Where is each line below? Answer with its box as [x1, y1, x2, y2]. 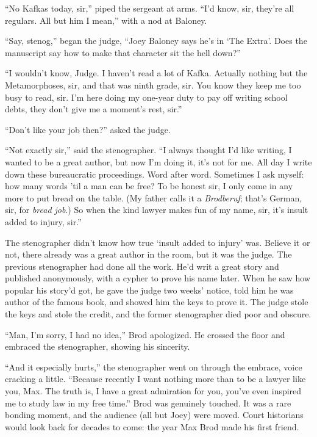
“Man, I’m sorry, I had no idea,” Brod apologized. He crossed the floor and [5, 328, 285, 341]
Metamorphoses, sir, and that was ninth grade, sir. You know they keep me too [5, 78, 301, 91]
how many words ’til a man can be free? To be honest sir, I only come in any [5, 179, 293, 192]
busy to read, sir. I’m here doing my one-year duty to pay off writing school [5, 90, 288, 103]
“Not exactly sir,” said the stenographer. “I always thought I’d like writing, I [5, 143, 292, 156]
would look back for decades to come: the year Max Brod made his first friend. [5, 420, 299, 433]
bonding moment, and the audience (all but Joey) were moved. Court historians [5, 408, 304, 421]
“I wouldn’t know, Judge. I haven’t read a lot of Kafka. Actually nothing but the [5, 67, 308, 79]
